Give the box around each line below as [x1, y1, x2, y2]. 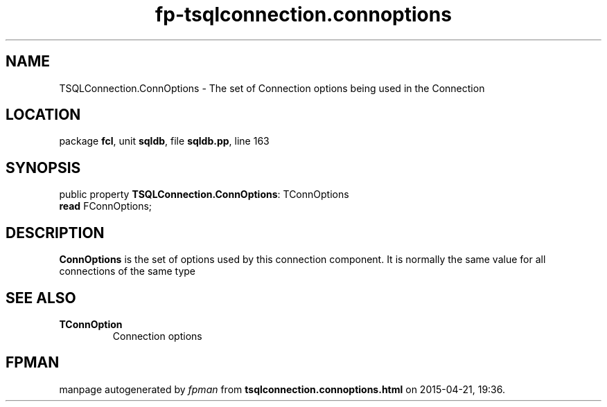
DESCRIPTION [6, 224, 105, 242]
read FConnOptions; [59, 200, 152, 212]
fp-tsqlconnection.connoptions [155, 3, 452, 26]
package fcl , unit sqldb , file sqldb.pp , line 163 [59, 135, 270, 147]
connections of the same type [59, 265, 195, 278]
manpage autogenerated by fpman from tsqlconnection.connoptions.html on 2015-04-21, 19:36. [59, 383, 506, 395]
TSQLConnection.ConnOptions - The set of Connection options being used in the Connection [59, 82, 485, 94]
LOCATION [6, 106, 81, 124]
